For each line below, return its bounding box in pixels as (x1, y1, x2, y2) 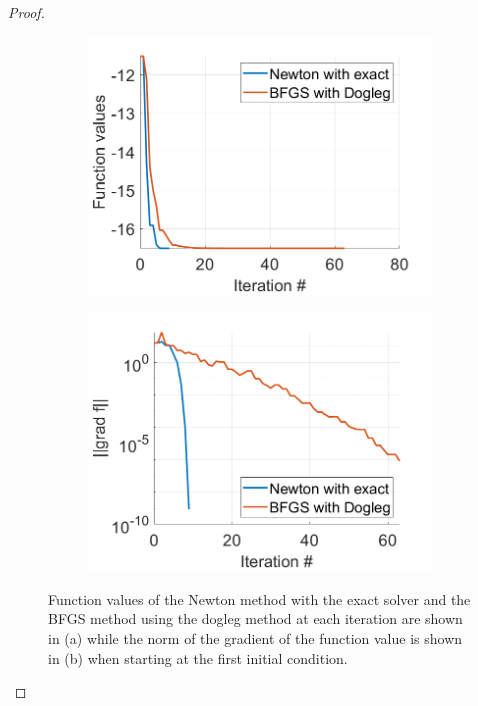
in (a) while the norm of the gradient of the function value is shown (48, 627, 463, 648)
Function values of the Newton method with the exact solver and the (48, 588, 471, 609)
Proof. (8, 2, 45, 22)
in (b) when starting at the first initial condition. (48, 647, 348, 668)
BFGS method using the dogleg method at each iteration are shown (48, 608, 463, 629)
